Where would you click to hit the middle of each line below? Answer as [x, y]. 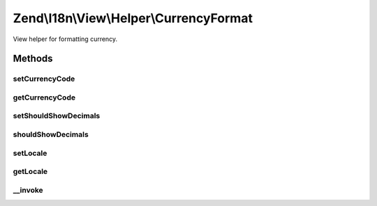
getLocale [30, 172]
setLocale [30, 153]
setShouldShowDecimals [57, 116]
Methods [33, 59]
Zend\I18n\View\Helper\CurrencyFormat [133, 18]
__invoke [28, 190]
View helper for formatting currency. [65, 39]
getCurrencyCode [44, 97]
